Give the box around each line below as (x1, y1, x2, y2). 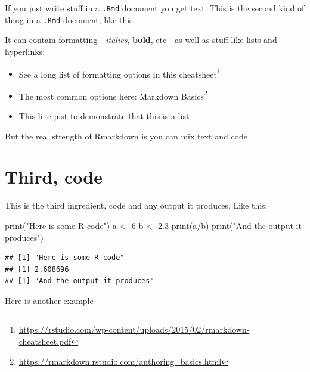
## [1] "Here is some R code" (5, 253, 125, 262)
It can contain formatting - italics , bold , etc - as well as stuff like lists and (5, 33, 277, 46)
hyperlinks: (5, 45, 45, 57)
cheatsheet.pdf (18, 335, 72, 348)
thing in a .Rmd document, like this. (5, 13, 135, 26)
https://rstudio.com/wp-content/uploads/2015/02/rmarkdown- (18, 323, 250, 336)
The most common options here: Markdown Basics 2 (18, 88, 207, 102)
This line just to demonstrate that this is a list (18, 110, 190, 122)
